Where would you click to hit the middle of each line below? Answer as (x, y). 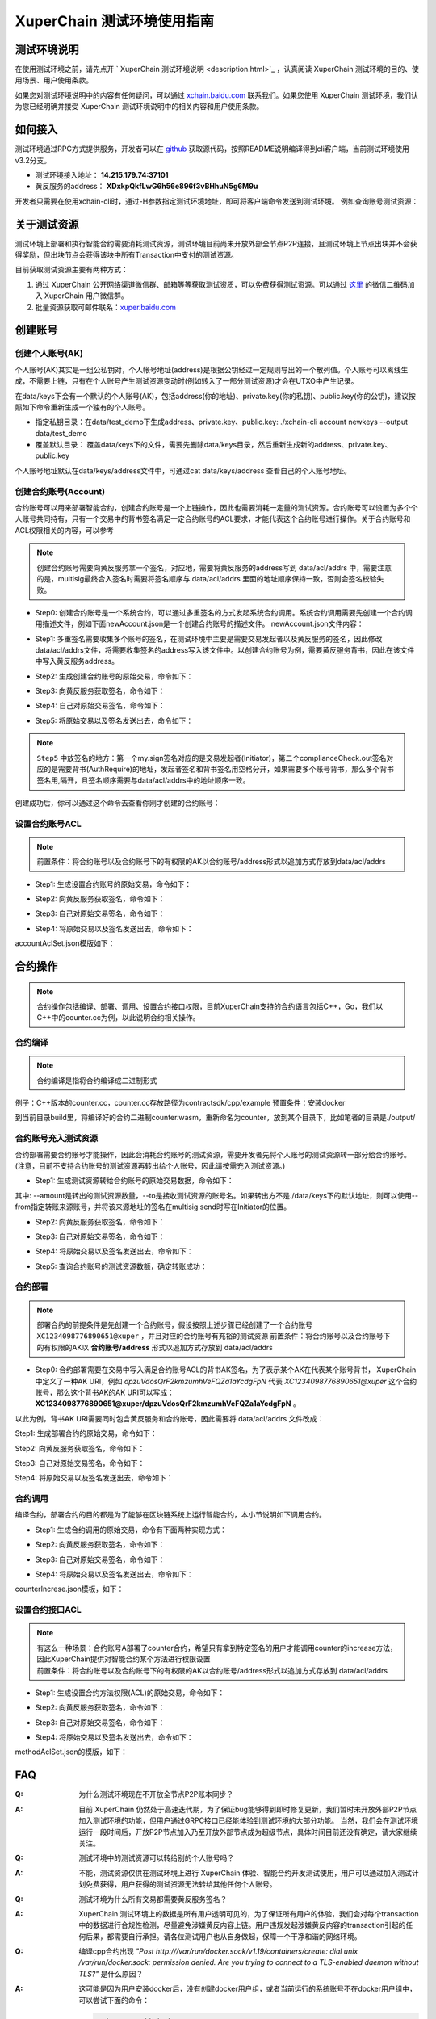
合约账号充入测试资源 (57, 1139)
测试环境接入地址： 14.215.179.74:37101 (102, 174)
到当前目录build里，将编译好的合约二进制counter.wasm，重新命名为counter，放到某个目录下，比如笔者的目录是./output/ (215, 1118)
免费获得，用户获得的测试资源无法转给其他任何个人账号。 (181, 1884)
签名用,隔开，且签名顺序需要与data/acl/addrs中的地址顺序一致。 (143, 780)
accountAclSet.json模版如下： (65, 943)
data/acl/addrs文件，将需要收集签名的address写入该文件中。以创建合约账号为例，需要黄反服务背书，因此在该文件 (225, 649)
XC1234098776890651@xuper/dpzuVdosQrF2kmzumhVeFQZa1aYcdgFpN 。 (168, 1404)
